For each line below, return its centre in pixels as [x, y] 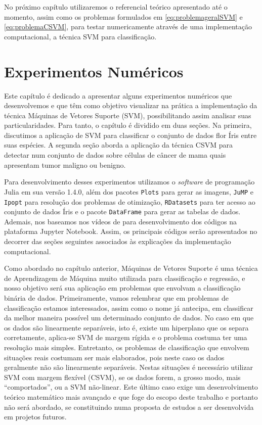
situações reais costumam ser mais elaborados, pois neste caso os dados [114, 357]
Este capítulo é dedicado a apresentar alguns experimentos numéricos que [118, 95]
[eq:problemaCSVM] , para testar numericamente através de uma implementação [128, 27]
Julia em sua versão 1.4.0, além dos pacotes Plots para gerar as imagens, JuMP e [129, 191]
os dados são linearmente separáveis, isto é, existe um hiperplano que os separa [126, 327]
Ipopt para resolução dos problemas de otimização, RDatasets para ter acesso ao [130, 201]
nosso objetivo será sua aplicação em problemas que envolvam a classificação [122, 288]
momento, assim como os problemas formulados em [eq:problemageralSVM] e [123, 16]
